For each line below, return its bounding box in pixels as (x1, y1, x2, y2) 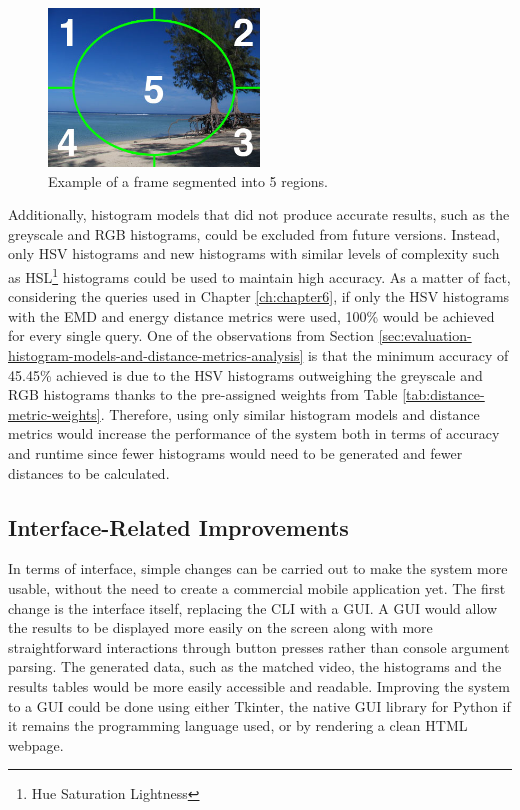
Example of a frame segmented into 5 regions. (48, 170, 329, 191)
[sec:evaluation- (378, 325, 472, 346)
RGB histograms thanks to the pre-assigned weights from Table (8, 384, 398, 405)
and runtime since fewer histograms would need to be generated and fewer (8, 442, 463, 463)
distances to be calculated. (8, 462, 170, 483)
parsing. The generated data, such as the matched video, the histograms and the (8, 656, 502, 677)
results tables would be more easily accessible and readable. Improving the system (8, 675, 510, 696)
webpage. (8, 734, 64, 755)
